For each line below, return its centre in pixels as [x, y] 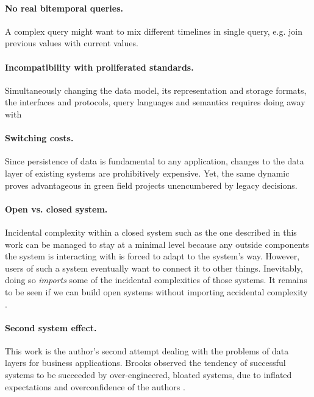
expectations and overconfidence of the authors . [95, 386]
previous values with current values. [72, 43]
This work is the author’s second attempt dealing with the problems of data [147, 350]
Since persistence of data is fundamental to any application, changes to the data [155, 161]
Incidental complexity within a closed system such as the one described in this [151, 232]
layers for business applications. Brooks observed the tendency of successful [145, 363]
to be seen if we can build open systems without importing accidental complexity [156, 291]
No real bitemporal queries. [64, 8]
